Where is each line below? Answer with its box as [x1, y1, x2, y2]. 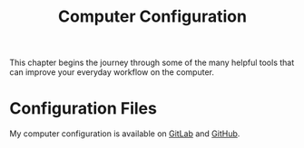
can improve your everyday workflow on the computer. [9, 67, 215, 78]
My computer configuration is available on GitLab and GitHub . [9, 128, 240, 139]
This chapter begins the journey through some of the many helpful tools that [9, 57, 295, 69]
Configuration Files [9, 98, 157, 119]
